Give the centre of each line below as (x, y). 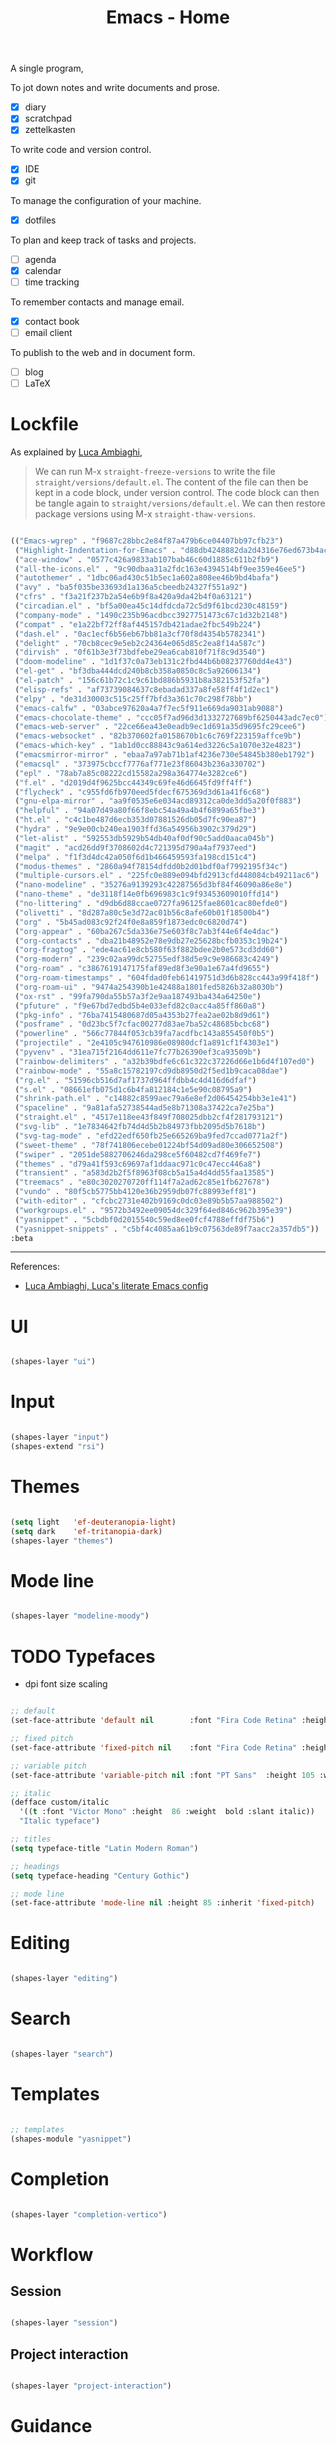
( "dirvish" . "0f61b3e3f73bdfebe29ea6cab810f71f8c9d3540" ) (140, 652)
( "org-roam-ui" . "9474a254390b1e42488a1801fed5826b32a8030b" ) (149, 987)
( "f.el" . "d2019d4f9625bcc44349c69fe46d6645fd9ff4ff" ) (133, 782)
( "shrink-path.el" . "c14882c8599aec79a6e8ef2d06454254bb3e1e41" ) (156, 1099)
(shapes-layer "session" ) (64, 2323)
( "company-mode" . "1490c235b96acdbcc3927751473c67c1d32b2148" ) (151, 615)
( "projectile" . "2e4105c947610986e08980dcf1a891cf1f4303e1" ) (147, 1043)
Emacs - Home (168, 17)
